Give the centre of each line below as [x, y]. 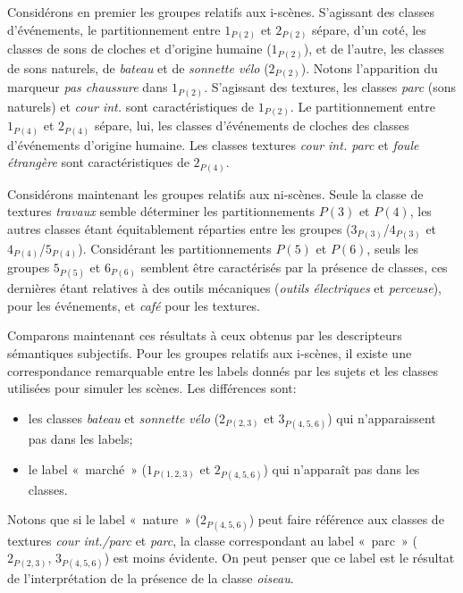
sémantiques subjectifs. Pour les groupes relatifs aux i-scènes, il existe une [210, 352]
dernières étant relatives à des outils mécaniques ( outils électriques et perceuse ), [224, 288]
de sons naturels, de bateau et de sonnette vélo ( [138, 67]
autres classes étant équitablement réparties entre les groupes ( [179, 228]
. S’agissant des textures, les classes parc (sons [330, 87]
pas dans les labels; [80, 438]
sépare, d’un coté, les [369, 29]
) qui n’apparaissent [382, 418]
